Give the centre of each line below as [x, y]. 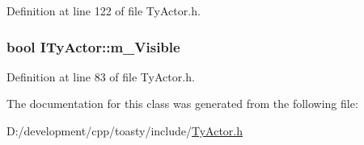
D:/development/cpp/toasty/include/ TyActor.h [125, 130]
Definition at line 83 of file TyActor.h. [101, 76]
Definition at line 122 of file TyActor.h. [104, 10]
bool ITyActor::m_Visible [93, 46]
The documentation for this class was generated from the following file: [182, 104]
